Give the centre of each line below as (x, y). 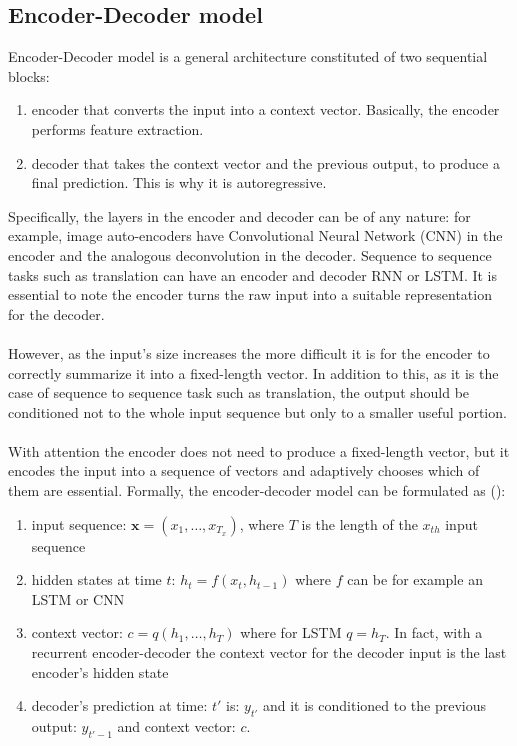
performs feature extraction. (117, 128)
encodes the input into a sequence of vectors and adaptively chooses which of (244, 470)
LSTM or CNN (78, 598)
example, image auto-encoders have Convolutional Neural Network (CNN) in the (255, 235)
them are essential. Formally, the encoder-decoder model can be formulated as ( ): (257, 490)
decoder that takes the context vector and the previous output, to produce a (265, 162)
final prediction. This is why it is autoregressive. (179, 182)
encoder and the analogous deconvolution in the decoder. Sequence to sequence (250, 254)
